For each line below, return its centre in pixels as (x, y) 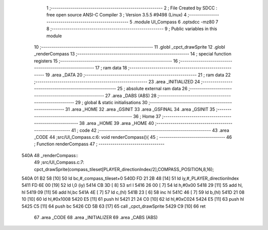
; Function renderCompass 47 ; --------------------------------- (99, 144)
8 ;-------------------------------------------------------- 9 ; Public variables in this (132, 29)
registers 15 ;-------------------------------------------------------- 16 (106, 61)
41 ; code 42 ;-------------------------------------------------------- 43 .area (150, 130)
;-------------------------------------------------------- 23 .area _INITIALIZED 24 (117, 81)
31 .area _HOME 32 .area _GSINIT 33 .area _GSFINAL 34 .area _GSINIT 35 (140, 110)
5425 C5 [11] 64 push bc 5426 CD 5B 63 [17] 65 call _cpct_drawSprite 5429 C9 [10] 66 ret (114, 206)
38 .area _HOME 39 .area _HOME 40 (116, 123)
